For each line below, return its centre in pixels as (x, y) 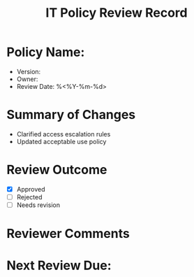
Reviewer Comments (68, 234)
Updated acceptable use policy (61, 141)
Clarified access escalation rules (64, 134)
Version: (29, 71)
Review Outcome (57, 170)
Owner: (27, 79)
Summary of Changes (71, 115)
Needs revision (38, 205)
